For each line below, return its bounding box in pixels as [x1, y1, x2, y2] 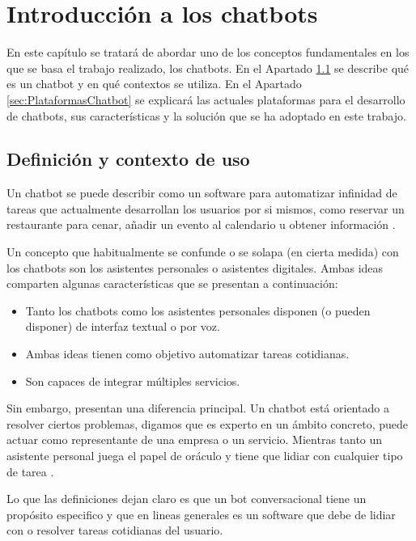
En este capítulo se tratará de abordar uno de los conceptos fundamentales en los [6, 44, 410, 61]
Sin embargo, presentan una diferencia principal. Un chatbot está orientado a [6, 399, 389, 416]
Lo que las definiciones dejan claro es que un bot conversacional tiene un [6, 490, 367, 507]
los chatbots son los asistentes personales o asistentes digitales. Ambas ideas [6, 259, 384, 276]
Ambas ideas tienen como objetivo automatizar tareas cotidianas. [25, 345, 350, 362]
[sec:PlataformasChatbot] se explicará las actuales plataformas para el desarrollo [6, 91, 405, 108]
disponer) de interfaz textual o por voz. [25, 318, 220, 335]
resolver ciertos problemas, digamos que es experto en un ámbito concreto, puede [6, 415, 409, 432]
